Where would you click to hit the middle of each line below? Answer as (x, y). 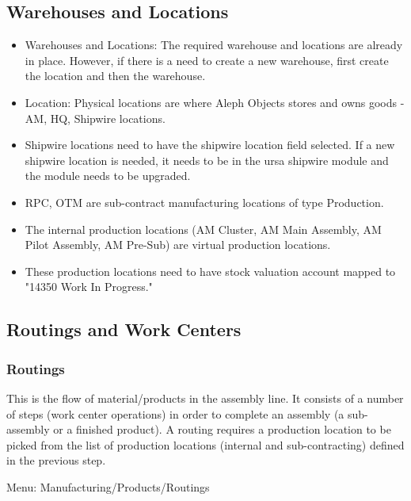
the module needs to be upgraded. (108, 176)
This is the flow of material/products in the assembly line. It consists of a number (205, 398)
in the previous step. (56, 460)
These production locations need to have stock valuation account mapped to (210, 271)
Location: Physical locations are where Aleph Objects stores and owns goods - (215, 102)
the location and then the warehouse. (115, 76)
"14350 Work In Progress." (89, 287)
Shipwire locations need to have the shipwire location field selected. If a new (210, 145)
